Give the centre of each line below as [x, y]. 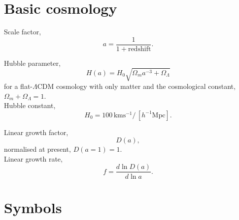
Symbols [33, 207]
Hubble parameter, [32, 63]
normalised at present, [37, 149]
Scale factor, [23, 32]
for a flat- [18, 86]
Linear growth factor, [36, 132]
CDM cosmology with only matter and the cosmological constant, [136, 86]
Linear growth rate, [33, 158]
